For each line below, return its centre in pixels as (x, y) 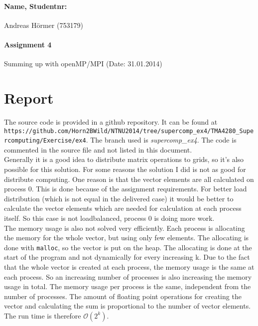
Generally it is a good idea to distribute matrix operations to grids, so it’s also (124, 159)
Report (29, 97)
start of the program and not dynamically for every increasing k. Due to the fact (127, 257)
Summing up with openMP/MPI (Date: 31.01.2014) (83, 64)
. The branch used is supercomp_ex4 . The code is (161, 140)
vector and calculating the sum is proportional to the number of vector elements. (128, 306)
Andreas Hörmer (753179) (44, 25)
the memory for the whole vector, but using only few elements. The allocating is (127, 238)
